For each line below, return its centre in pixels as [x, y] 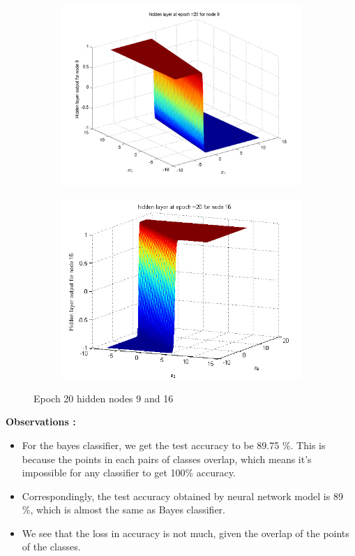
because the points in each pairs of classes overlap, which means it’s [167, 459]
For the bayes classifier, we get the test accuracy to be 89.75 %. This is [174, 445]
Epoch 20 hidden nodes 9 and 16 [104, 398]
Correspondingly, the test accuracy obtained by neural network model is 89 [182, 496]
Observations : [41, 422]
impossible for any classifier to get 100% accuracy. [129, 473]
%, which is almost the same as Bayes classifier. [123, 510]
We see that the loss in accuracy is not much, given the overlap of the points [186, 533]
